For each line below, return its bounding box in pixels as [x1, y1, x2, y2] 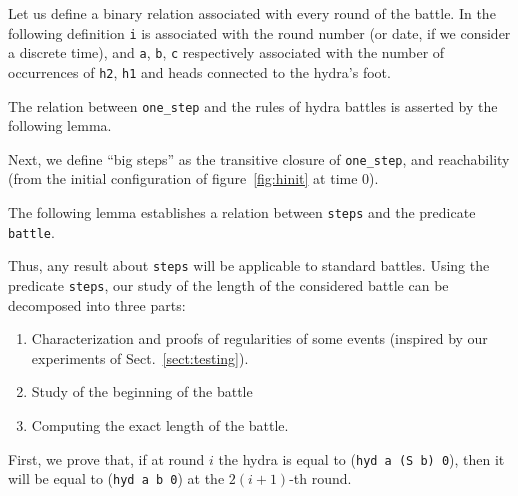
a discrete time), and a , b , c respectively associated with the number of [8, 42, 445, 63]
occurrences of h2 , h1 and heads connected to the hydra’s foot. [8, 61, 391, 82]
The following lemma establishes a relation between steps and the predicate [8, 202, 476, 223]
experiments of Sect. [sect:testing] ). [31, 347, 249, 368]
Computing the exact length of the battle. [31, 415, 289, 436]
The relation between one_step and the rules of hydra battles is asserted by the [8, 95, 498, 116]
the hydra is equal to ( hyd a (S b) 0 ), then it [218, 448, 505, 469]
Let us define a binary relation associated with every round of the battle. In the [8, 3, 496, 23]
